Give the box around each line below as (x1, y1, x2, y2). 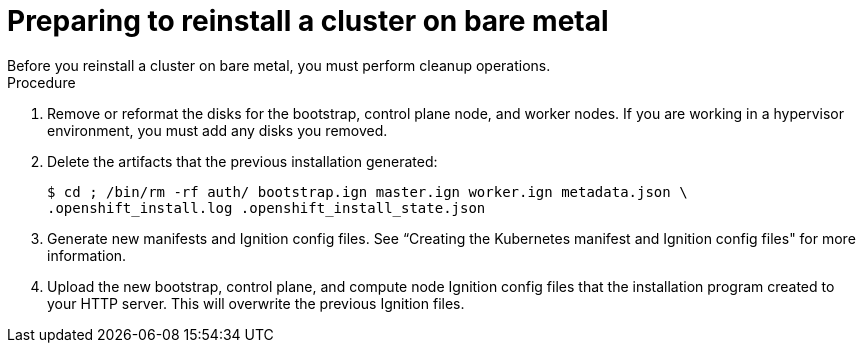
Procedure (7, 73, 76, 91)
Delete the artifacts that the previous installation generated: (47, 152, 438, 170)
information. (47, 246, 127, 264)
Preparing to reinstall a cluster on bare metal (7, 4, 609, 38)
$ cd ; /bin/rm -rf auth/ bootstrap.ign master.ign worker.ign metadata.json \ (47, 183, 688, 200)
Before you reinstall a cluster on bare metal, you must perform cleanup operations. (7, 56, 551, 74)
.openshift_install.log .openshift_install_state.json (47, 199, 486, 216)
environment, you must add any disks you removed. (47, 121, 388, 139)
